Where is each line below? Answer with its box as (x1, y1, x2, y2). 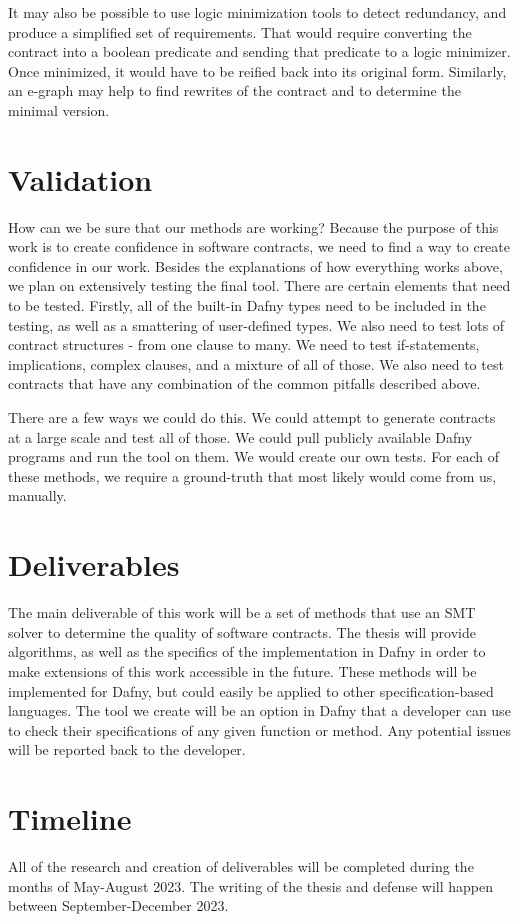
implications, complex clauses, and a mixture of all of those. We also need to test (8, 353, 504, 374)
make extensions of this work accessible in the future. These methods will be (8, 660, 477, 681)
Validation (8, 158, 153, 199)
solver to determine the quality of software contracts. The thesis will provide (8, 621, 476, 642)
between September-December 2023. (8, 895, 229, 916)
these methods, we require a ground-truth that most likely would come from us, (8, 465, 497, 486)
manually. (8, 485, 67, 506)
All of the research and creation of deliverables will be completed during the (8, 856, 474, 876)
